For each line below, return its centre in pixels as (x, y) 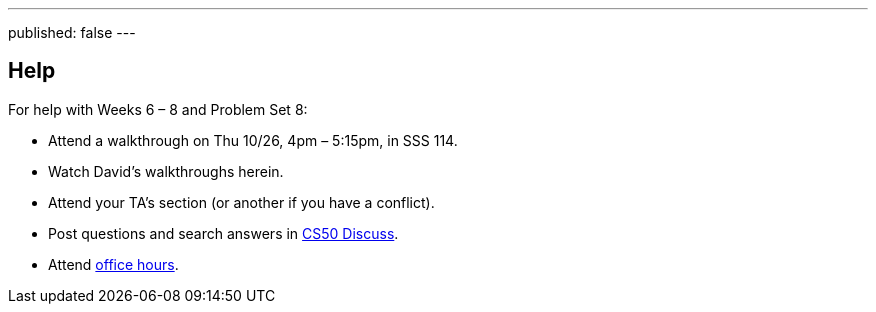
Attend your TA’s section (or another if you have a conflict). (241, 202)
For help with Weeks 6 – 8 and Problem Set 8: (158, 109)
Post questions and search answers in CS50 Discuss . (223, 233)
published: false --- (72, 32)
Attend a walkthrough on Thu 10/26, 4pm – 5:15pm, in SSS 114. (253, 140)
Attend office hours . (113, 264)
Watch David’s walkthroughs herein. (166, 171)
